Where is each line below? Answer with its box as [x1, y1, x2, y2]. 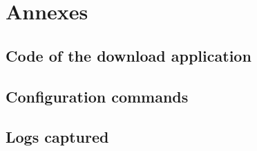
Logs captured [6, 126, 109, 148]
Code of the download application [6, 44, 251, 66]
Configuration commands [6, 85, 189, 107]
